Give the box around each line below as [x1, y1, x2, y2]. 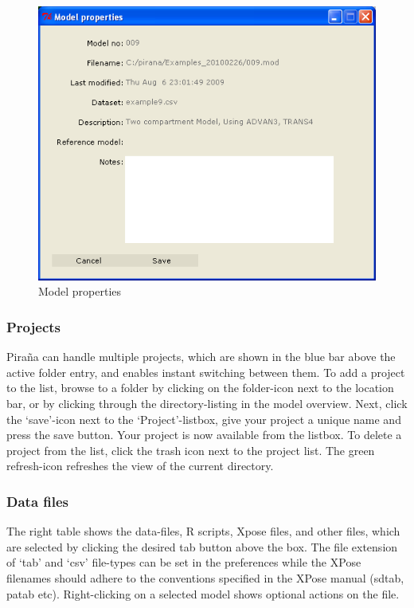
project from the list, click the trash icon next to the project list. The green [6, 441, 375, 458]
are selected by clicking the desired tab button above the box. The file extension [6, 538, 398, 555]
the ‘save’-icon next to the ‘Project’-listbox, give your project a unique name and [6, 410, 401, 427]
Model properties [38, 283, 122, 300]
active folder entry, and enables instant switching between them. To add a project [6, 363, 405, 380]
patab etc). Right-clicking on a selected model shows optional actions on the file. [6, 585, 400, 602]
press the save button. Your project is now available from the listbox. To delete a [6, 426, 402, 443]
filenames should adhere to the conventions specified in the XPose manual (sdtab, [6, 569, 404, 586]
